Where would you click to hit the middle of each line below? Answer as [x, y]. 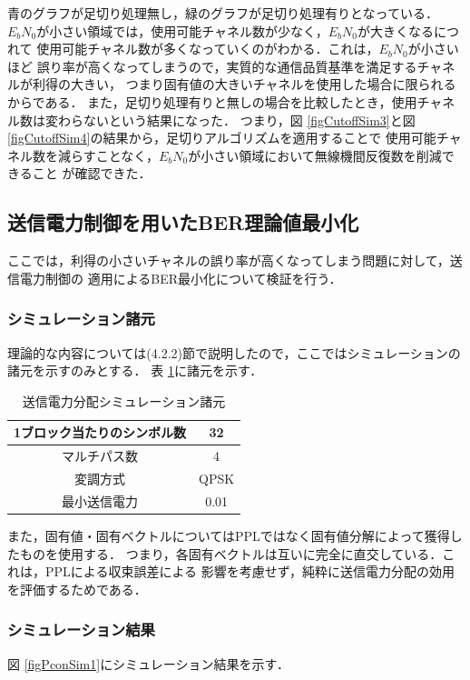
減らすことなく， [108, 155]
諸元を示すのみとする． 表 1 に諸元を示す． [135, 370]
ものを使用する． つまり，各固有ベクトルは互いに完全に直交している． [231, 553]
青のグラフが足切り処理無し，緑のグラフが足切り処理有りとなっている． [223, 13]
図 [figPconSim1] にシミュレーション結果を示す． [149, 663]
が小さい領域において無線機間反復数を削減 [315, 155]
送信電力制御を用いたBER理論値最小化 [183, 222]
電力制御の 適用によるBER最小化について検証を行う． [181, 278]
